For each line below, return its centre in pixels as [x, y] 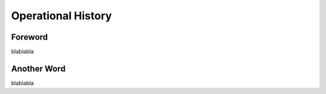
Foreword [30, 37]
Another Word [38, 68]
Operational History [62, 16]
